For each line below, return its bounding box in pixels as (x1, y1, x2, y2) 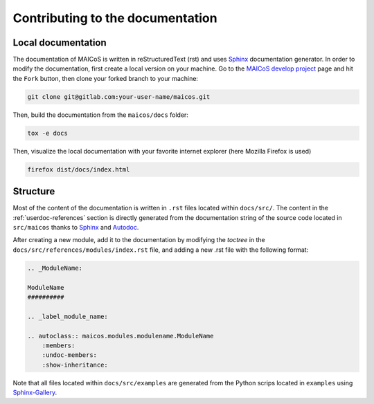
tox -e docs (27, 129, 69, 137)
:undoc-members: (42, 351, 97, 359)
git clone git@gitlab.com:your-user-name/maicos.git (27, 93, 211, 100)
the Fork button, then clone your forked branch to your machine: (12, 74, 199, 82)
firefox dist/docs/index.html (27, 165, 130, 173)
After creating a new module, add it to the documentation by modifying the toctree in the (12, 236, 266, 244)
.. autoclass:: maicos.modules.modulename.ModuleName (27, 332, 214, 340)
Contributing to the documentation (12, 10, 217, 26)
